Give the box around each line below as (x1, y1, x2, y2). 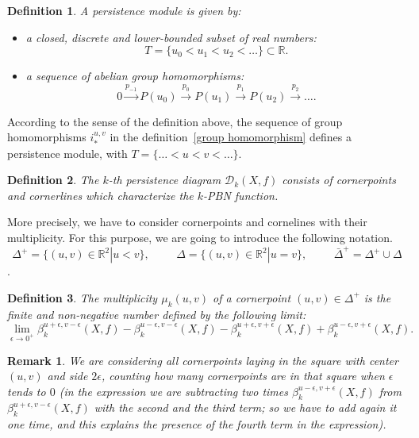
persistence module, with (7, 144, 128, 161)
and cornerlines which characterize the (7, 186, 194, 203)
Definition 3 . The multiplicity (7, 289, 158, 305)
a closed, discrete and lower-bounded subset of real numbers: (25, 29, 317, 45)
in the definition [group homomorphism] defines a (110, 129, 352, 145)
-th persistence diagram (108, 171, 221, 188)
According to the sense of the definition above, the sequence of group (7, 113, 343, 129)
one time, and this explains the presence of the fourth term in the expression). (7, 416, 386, 432)
